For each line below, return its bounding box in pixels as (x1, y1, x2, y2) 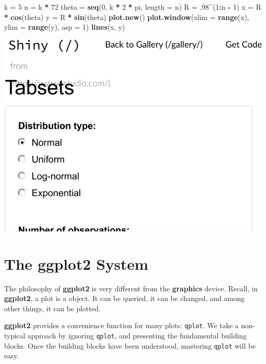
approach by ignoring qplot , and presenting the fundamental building (27, 330, 247, 341)
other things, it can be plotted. (4, 303, 101, 313)
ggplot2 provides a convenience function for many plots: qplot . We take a (4, 320, 239, 331)
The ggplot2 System (4, 253, 148, 274)
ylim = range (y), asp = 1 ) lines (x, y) (4, 22, 125, 32)
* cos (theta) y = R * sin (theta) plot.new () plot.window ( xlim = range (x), (4, 11, 250, 22)
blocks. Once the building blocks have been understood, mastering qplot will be (4, 340, 256, 351)
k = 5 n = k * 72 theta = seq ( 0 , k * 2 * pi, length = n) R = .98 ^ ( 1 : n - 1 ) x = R (4, 2, 261, 12)
